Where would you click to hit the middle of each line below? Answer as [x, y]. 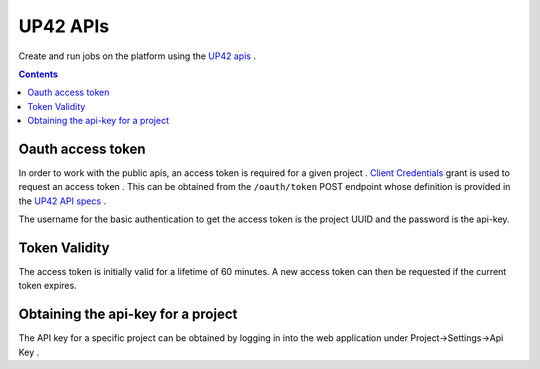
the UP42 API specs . [62, 201]
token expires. [47, 286]
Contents [38, 74]
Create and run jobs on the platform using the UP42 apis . [137, 56]
